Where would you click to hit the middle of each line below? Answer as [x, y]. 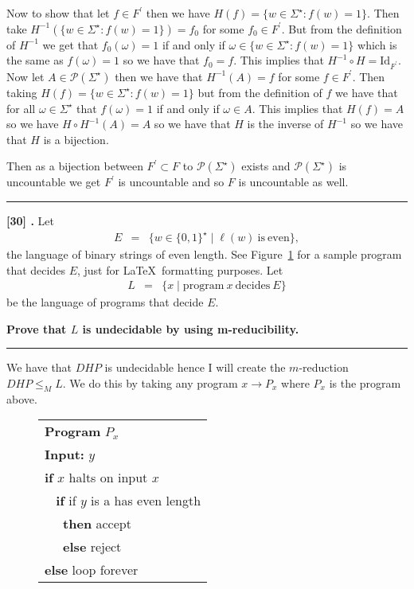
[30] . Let [30, 220]
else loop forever [92, 570]
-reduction [324, 367]
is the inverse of [285, 124]
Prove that [37, 328]
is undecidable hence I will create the [195, 367]
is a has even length [146, 501]
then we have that [159, 76]
